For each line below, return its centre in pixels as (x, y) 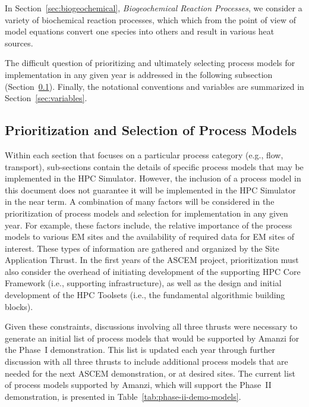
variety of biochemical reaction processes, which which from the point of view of (150, 19)
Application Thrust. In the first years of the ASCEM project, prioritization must (152, 260)
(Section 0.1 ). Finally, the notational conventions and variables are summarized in (154, 86)
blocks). (19, 306)
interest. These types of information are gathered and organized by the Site (142, 248)
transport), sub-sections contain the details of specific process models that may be (154, 166)
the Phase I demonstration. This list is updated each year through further (140, 350)
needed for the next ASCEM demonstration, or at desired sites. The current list (150, 373)
